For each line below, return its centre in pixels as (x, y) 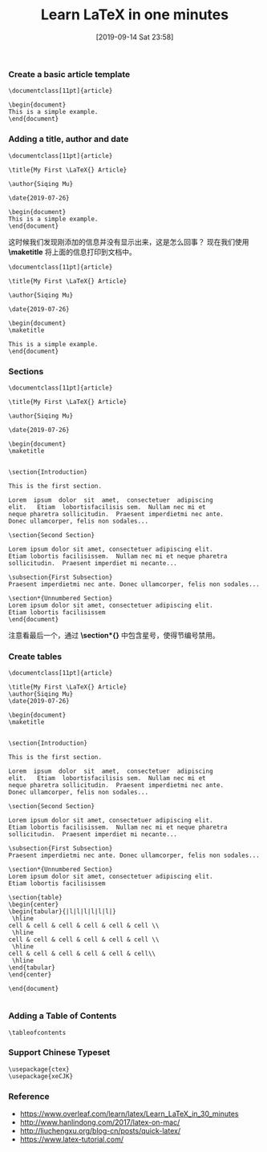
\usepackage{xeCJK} (41, 1076)
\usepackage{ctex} (39, 1069)
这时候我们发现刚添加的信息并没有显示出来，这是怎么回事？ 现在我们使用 (129, 241)
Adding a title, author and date (69, 139)
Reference (29, 1096)
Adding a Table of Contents (63, 1016)
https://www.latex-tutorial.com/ (72, 1139)
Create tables (35, 657)
